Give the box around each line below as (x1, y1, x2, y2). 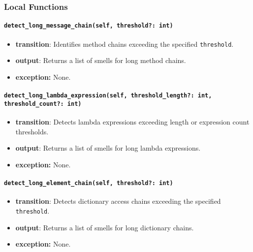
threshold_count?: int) (4, 100, 82, 107)
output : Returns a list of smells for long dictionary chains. (15, 222, 194, 232)
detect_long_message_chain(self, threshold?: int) (4, 22, 173, 30)
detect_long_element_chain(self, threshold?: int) (4, 180, 173, 187)
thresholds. (15, 126, 49, 136)
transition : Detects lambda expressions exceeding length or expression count (15, 117, 250, 127)
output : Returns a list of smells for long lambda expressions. (15, 143, 201, 153)
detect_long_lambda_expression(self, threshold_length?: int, (4, 92, 212, 99)
